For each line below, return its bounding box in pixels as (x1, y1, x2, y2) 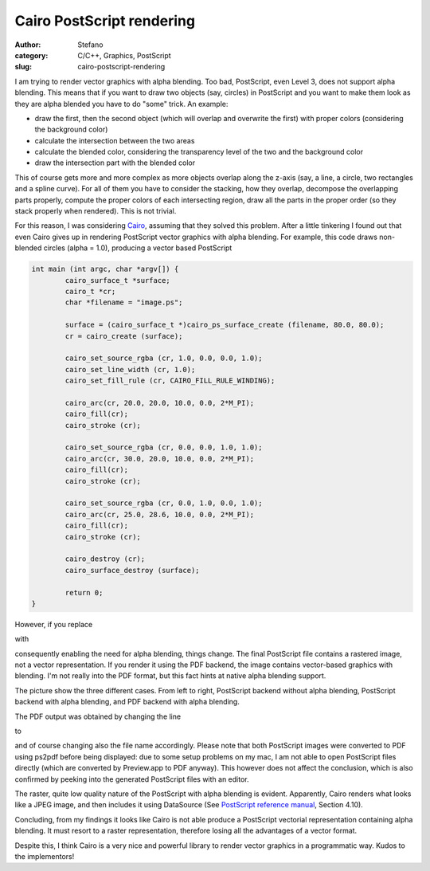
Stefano (77, 40, 104, 49)
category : (14, 50, 49, 60)
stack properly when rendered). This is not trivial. (14, 206, 177, 216)
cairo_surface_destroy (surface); (64, 566, 200, 575)
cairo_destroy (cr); (64, 555, 146, 563)
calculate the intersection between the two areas (34, 135, 195, 145)
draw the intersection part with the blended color (34, 158, 195, 167)
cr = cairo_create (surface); (64, 332, 183, 340)
